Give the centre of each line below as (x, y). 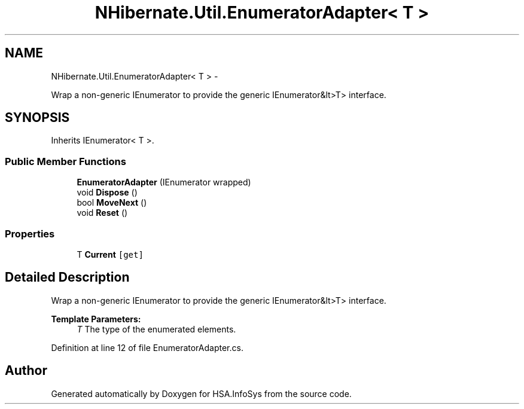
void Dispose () (107, 193)
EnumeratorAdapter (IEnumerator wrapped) (164, 182)
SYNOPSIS (37, 118)
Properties (30, 234)
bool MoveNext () (112, 203)
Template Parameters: (96, 319)
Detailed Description (67, 277)
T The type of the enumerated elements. (156, 329)
